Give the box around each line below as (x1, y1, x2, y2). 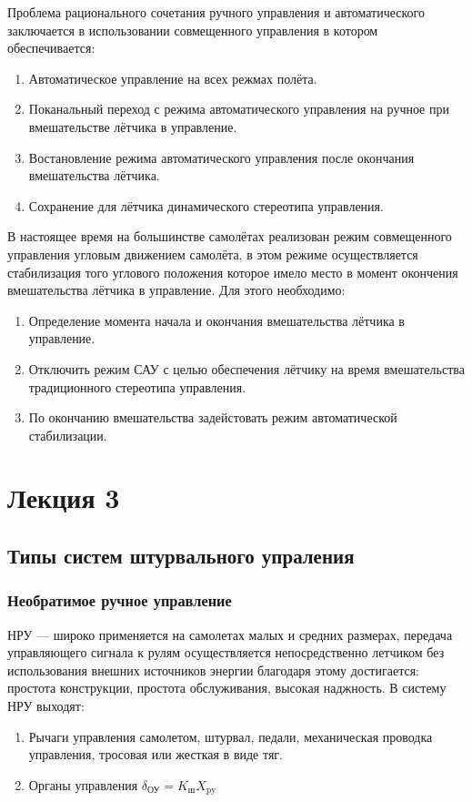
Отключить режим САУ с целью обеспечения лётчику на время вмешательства (28, 359, 465, 378)
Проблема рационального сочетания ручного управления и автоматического (7, 3, 426, 21)
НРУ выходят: (7, 696, 85, 716)
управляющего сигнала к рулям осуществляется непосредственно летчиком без (7, 643, 445, 662)
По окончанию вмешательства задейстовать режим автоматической (28, 408, 397, 427)
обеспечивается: (7, 38, 95, 57)
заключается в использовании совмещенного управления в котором (7, 20, 378, 39)
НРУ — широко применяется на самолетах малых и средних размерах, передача (7, 624, 453, 644)
